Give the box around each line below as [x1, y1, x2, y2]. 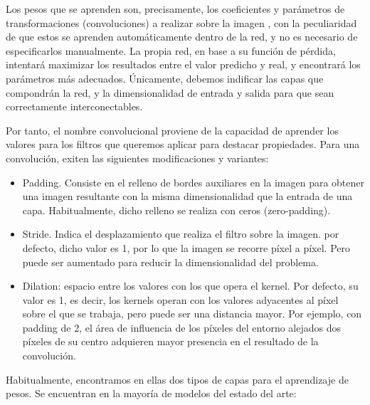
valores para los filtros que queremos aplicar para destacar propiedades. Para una [6, 137, 360, 152]
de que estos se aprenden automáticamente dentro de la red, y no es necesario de [6, 29, 358, 44]
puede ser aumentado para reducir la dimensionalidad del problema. [22, 254, 319, 269]
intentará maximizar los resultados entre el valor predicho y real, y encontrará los [6, 57, 361, 72]
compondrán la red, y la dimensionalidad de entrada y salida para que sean [6, 85, 334, 100]
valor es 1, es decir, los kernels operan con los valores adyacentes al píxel [22, 292, 339, 307]
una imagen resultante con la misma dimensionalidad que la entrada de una [22, 189, 353, 204]
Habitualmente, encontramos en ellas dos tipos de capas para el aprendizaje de [6, 372, 349, 386]
